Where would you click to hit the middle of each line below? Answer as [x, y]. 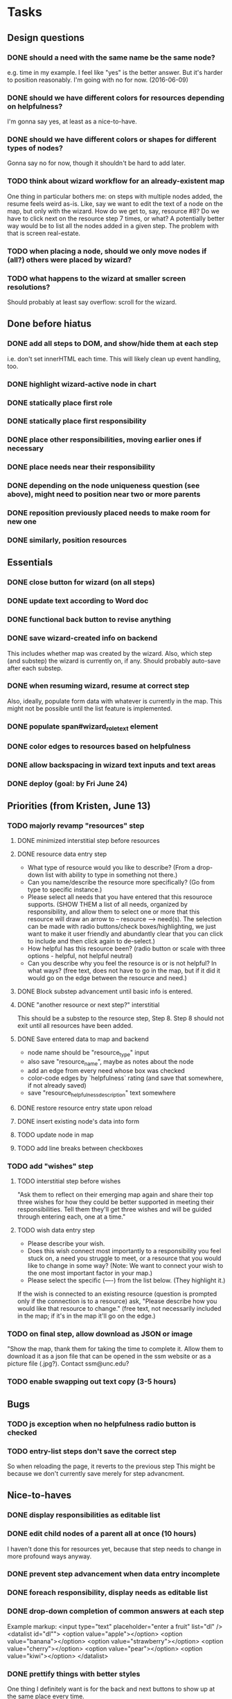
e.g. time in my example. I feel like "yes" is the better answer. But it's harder [115, 72]
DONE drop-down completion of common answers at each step [116, 1611]
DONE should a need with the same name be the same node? [111, 58]
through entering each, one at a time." [71, 1217]
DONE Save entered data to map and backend [83, 1039]
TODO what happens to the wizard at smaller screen [97, 278]
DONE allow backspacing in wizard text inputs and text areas [111, 765]
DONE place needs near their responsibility [81, 467]
